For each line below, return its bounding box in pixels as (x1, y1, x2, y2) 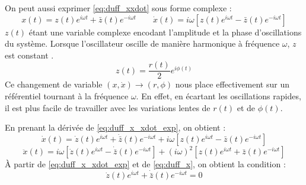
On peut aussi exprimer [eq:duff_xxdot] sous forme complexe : (5, 2, 232, 14)
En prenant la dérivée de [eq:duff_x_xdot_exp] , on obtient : (5, 121, 226, 134)
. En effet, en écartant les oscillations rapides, (136, 90, 301, 102)
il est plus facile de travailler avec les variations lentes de (5, 101, 211, 113)
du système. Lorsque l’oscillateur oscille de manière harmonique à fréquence (5, 37, 280, 50)
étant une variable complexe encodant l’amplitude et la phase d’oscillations (28, 25, 302, 38)
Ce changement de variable (5, 78, 103, 90)
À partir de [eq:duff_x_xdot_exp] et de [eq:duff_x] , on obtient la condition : (5, 158, 286, 170)
